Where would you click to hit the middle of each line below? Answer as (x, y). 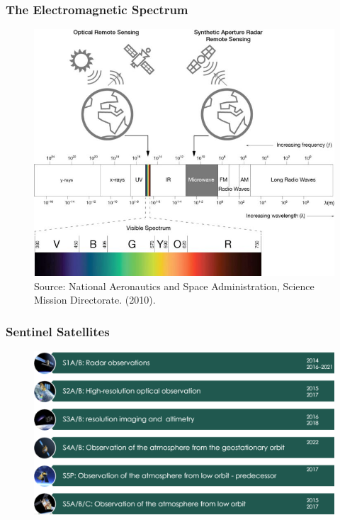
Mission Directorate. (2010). (95, 300)
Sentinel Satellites (58, 331)
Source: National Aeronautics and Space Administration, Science (174, 286)
